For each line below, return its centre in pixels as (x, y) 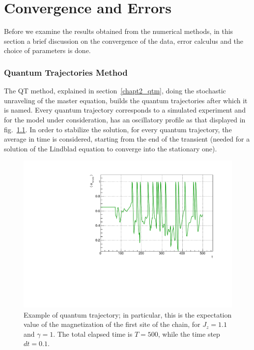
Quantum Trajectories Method (66, 72)
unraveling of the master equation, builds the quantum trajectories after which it (126, 100)
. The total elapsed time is (93, 334)
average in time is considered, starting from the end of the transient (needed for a (127, 139)
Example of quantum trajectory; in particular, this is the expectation (128, 314)
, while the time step (189, 334)
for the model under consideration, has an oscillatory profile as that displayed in (125, 119)
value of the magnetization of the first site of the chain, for (112, 324)
